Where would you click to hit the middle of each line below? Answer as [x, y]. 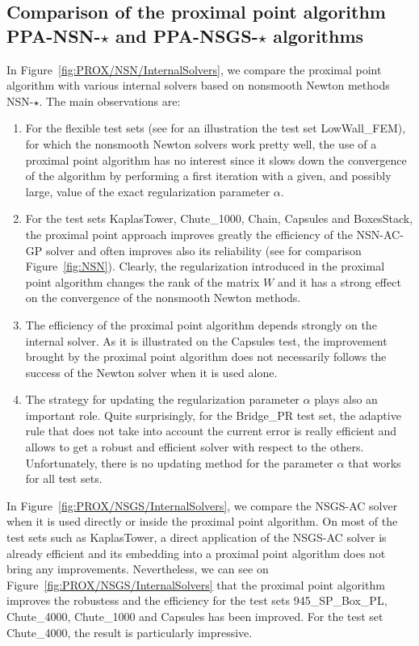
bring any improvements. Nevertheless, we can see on [138, 569]
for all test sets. [64, 478]
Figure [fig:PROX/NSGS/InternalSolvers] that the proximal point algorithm [196, 584]
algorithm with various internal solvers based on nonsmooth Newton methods [198, 85]
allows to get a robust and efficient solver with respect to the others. [195, 447]
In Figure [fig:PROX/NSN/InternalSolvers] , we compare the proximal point [194, 69]
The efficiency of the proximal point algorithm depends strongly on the [201, 324]
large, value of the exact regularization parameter [148, 191]
